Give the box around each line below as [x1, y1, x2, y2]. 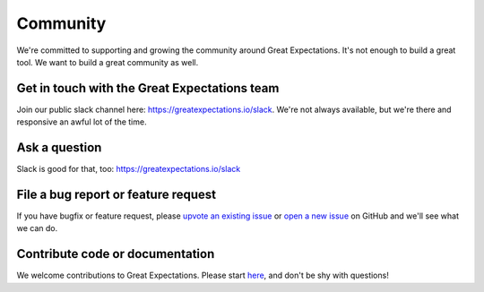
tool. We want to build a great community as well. [16, 56, 199, 67]
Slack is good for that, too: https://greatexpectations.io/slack [16, 164, 241, 175]
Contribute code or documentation [16, 246, 215, 262]
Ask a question [16, 140, 102, 156]
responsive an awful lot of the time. [16, 116, 147, 127]
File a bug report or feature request [16, 186, 217, 202]
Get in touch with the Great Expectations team [16, 81, 280, 96]
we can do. [16, 223, 58, 234]
